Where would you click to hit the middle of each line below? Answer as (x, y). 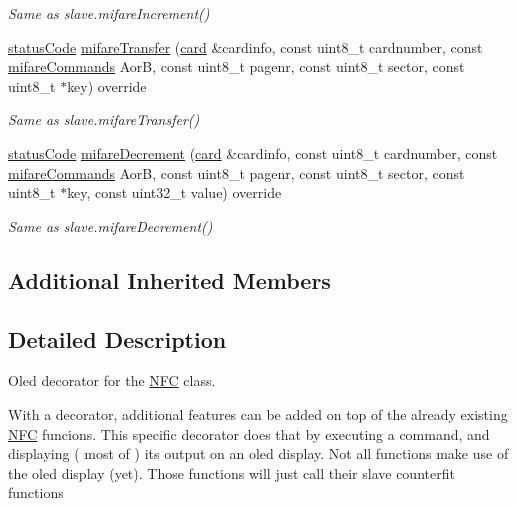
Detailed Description (117, 338)
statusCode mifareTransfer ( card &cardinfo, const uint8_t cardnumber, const (245, 46)
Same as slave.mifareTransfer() (104, 119)
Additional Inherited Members (169, 279)
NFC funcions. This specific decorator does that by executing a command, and (249, 433)
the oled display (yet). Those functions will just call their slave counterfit (231, 472)
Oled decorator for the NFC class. (112, 380)
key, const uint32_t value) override (174, 192)
